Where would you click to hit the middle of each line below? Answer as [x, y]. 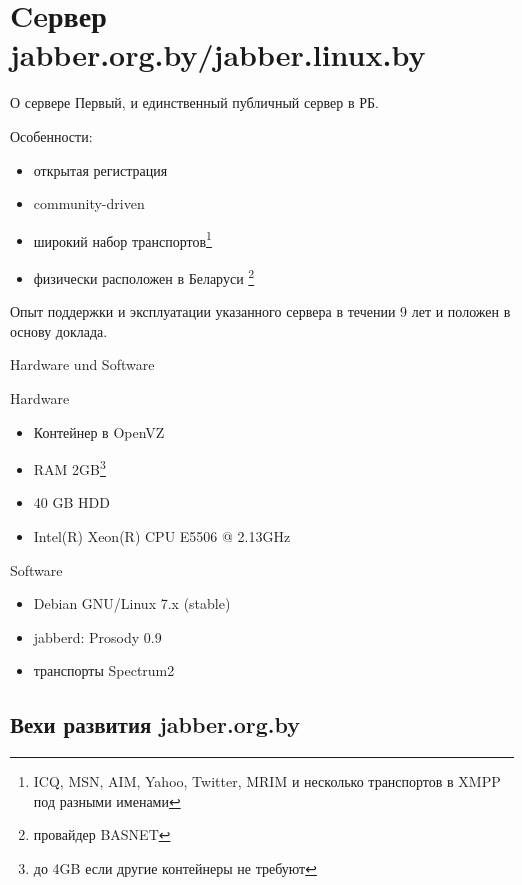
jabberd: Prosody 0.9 [97, 636]
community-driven [89, 203]
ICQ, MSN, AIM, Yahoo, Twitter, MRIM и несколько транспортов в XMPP [267, 781]
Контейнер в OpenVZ [99, 431]
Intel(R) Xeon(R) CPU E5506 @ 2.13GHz [162, 536]
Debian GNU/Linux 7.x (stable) [132, 603]
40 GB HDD [71, 502]
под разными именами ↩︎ [107, 800]
